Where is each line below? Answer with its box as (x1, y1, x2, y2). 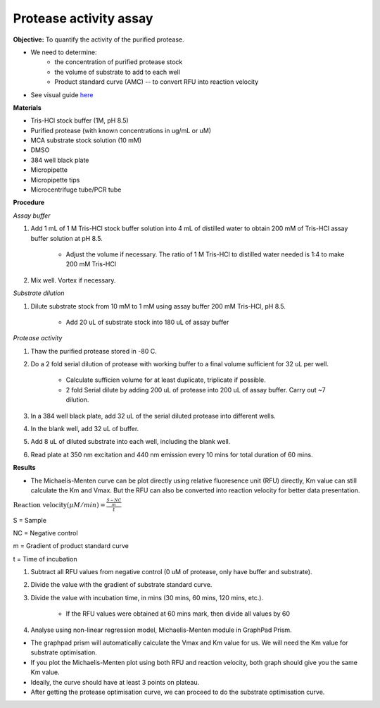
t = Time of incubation (13, 554, 77, 563)
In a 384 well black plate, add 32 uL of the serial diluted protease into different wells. (30, 411, 276, 420)
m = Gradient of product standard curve (13, 542, 129, 550)
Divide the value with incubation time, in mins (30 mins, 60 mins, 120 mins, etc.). (30, 593, 264, 602)
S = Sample (13, 516, 47, 524)
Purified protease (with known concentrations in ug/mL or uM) (30, 126, 211, 135)
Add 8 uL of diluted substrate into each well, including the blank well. (30, 437, 231, 446)
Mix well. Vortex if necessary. (30, 275, 116, 285)
